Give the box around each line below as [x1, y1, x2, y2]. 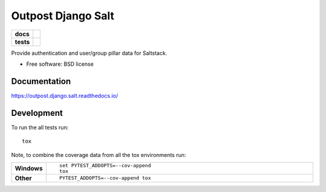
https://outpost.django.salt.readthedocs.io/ [11, 92, 118, 99]
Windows [14, 164, 43, 172]
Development [11, 107, 63, 118]
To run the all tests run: [11, 124, 69, 131]
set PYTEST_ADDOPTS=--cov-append [59, 162, 151, 168]
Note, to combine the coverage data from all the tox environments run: [11, 151, 187, 158]
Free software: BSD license [26, 60, 94, 68]
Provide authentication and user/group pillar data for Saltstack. [11, 49, 167, 57]
